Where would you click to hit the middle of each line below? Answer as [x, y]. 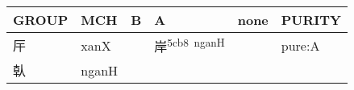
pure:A [300, 45]
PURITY [311, 20]
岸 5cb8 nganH [189, 45]
